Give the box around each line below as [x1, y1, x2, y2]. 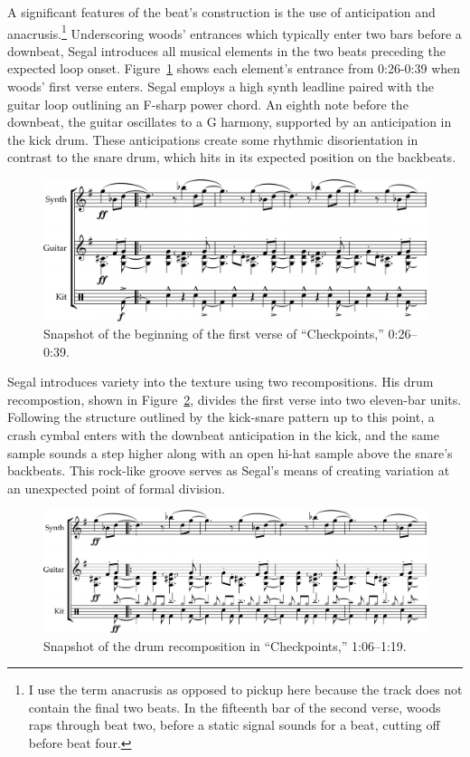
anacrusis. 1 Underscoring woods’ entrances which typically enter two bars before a [7, 21, 462, 43]
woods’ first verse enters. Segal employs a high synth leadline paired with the [7, 77, 434, 96]
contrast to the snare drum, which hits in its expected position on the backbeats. [7, 148, 456, 167]
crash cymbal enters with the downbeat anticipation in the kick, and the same [7, 426, 439, 445]
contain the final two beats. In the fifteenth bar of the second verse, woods [28, 697, 441, 716]
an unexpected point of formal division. [7, 478, 225, 497]
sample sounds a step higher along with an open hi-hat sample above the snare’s [7, 443, 453, 462]
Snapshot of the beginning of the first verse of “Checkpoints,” [43, 324, 384, 343]
